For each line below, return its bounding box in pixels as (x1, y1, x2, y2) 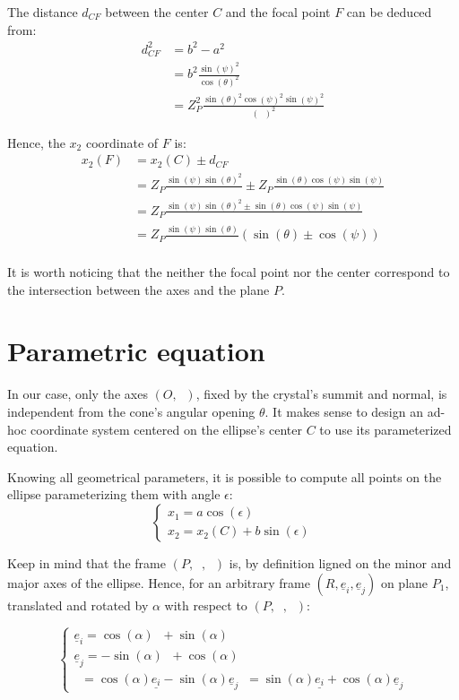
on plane (380, 573, 429, 592)
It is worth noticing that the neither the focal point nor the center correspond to (7, 263, 450, 281)
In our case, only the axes (7, 385, 148, 403)
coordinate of (85, 133, 159, 151)
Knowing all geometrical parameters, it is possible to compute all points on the (7, 467, 442, 486)
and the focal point (225, 3, 331, 21)
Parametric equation (7, 333, 265, 369)
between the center (105, 3, 209, 21)
